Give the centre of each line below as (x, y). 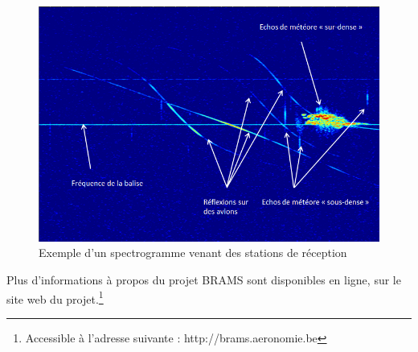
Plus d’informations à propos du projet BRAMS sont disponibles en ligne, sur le (204, 279)
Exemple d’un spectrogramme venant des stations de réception (193, 253)
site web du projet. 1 (55, 297)
